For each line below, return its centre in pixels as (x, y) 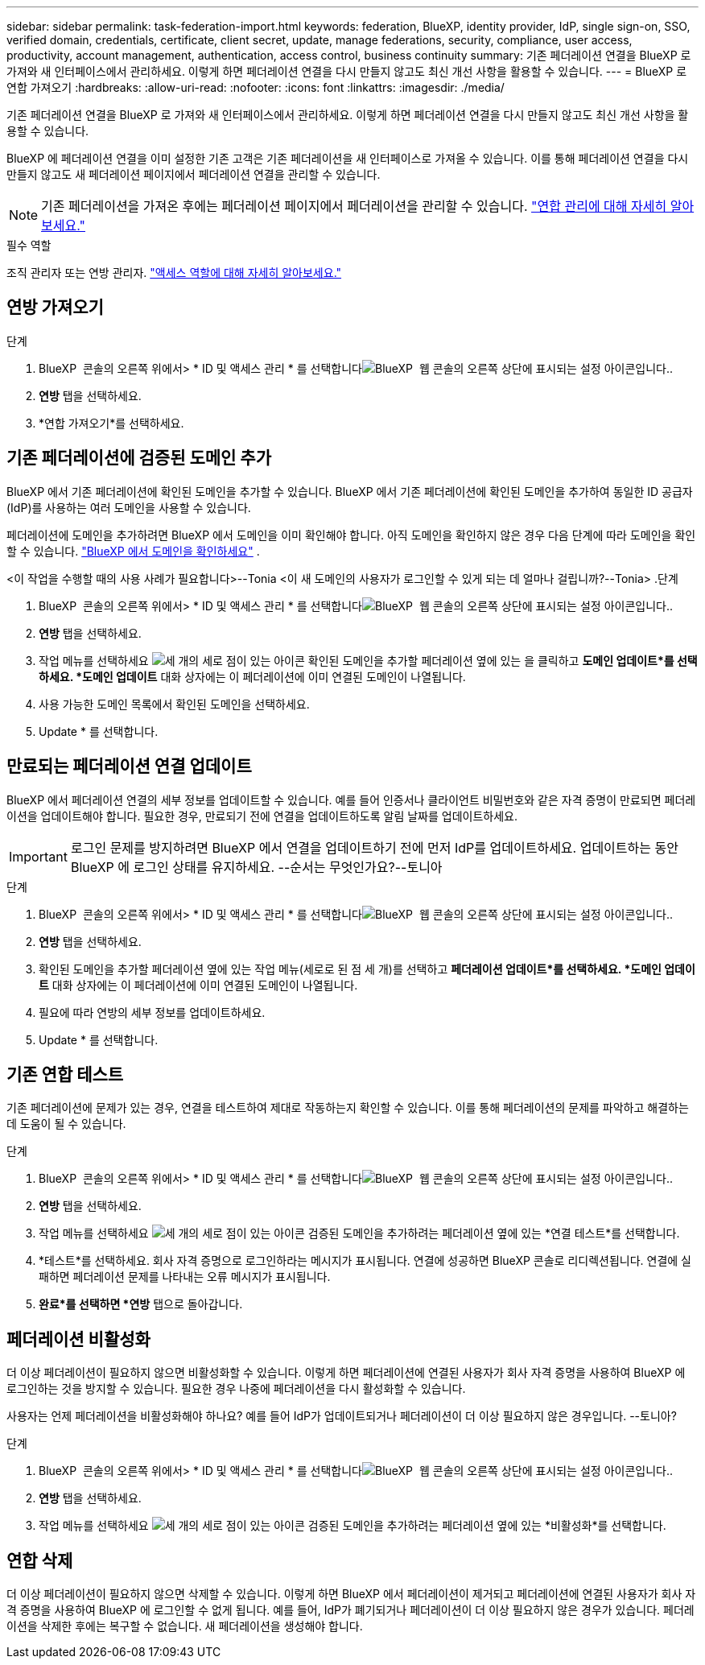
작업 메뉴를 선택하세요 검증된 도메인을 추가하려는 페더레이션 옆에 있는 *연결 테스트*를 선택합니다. (359, 1233)
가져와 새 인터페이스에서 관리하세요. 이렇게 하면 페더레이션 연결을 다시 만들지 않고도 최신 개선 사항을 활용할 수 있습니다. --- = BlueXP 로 (347, 71)
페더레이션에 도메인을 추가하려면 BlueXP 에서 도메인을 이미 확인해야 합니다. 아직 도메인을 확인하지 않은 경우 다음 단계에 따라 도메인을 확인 (351, 535)
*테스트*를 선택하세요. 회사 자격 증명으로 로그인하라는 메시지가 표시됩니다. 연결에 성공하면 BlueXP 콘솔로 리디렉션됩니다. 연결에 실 (365, 1261)
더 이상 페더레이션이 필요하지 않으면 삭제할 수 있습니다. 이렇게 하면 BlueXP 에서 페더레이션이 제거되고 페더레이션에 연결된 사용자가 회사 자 (351, 1594)
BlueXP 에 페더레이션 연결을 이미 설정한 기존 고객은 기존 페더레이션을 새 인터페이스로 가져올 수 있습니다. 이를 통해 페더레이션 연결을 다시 (348, 158)
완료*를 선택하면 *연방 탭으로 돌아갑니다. (141, 1304)
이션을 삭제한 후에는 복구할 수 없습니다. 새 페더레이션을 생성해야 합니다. (185, 1626)
